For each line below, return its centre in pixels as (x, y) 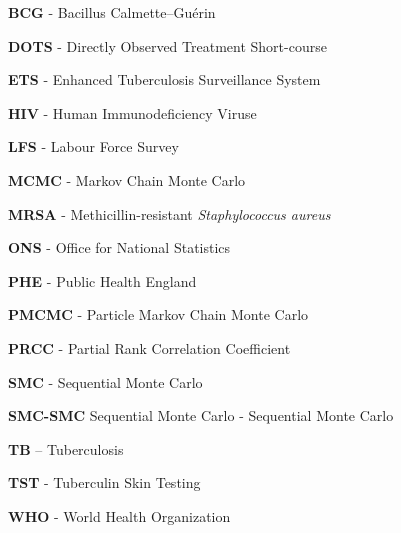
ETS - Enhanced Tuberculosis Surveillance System (164, 79)
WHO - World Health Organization (119, 515)
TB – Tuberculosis (66, 448)
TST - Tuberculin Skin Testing (104, 482)
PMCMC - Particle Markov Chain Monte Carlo (158, 314)
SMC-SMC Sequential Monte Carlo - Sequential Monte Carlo (201, 415)
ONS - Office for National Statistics (119, 247)
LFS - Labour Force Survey (93, 146)
